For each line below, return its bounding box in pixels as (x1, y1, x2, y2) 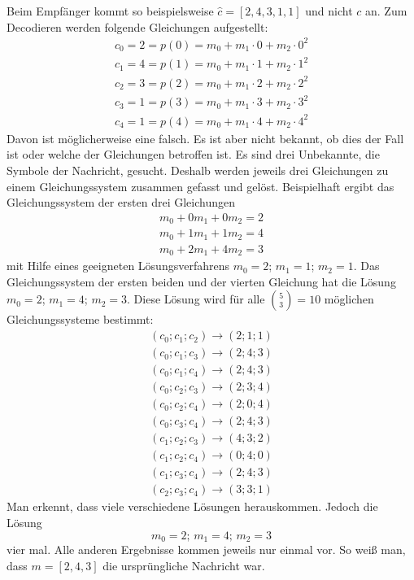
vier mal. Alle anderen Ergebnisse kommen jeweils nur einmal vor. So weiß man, (7, 541, 406, 557)
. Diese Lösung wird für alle (127, 290, 265, 307)
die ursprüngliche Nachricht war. (102, 556, 265, 573)
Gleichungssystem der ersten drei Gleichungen (7, 194, 235, 211)
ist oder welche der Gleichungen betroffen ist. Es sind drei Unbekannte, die (7, 146, 380, 163)
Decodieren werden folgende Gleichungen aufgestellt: (7, 18, 268, 35)
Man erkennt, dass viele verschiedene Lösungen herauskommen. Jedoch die (7, 498, 378, 515)
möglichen (324, 290, 374, 307)
